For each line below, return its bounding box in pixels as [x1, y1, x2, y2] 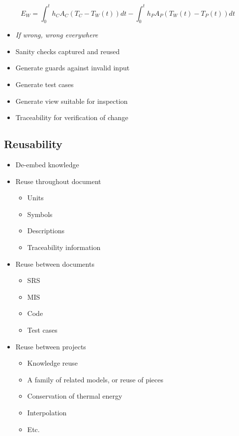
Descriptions [27, 225, 65, 236]
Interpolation [27, 407, 67, 417]
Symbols [27, 209, 53, 219]
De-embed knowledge [15, 159, 79, 170]
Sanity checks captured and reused [15, 46, 120, 56]
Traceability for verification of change [15, 112, 128, 123]
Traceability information [27, 242, 101, 252]
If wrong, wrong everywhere [15, 30, 98, 40]
